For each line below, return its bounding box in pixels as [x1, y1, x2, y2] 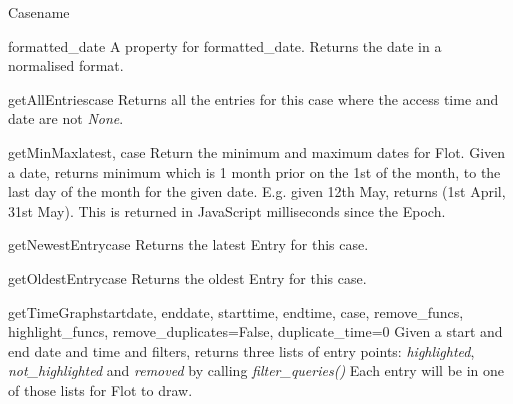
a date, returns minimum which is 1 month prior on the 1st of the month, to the [8, 161, 501, 182]
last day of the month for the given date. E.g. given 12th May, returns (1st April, [8, 181, 506, 202]
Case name [8, 2, 70, 22]
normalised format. [8, 55, 124, 76]
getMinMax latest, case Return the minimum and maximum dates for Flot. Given [8, 141, 506, 162]
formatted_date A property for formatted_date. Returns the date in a [8, 35, 442, 56]
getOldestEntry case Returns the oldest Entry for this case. [8, 267, 367, 288]
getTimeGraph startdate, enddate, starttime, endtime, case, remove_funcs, [8, 301, 464, 322]
